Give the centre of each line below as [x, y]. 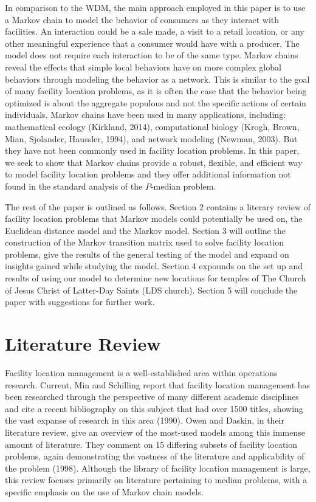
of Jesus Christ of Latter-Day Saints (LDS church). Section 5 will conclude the [151, 290]
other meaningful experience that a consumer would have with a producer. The [152, 43]
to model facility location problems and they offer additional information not [148, 174]
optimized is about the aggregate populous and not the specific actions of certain [156, 102]
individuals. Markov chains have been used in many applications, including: [146, 115]
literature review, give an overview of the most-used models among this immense [155, 432]
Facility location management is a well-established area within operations [141, 372]
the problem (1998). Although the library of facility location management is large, [158, 468]
